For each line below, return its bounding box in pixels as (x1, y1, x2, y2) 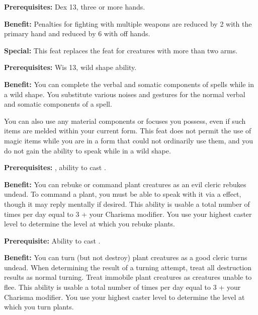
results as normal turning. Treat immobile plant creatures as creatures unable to (4, 272, 252, 282)
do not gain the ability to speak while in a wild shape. (4, 145, 171, 155)
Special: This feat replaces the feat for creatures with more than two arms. (4, 45, 238, 55)
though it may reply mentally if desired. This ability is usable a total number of (4, 198, 250, 209)
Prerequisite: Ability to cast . (4, 235, 101, 246)
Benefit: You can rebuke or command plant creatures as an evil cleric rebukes (4, 179, 246, 189)
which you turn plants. (4, 301, 74, 312)
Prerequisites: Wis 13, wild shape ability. (4, 62, 137, 72)
